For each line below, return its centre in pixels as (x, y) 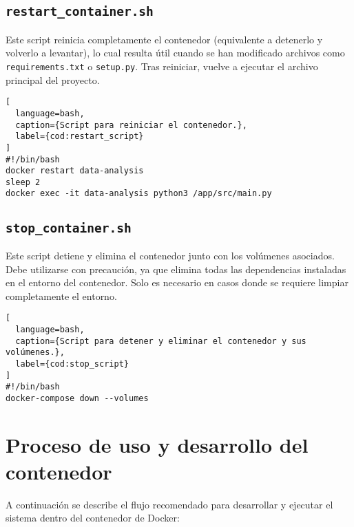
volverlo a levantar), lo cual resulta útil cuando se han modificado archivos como (175, 53)
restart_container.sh (80, 12)
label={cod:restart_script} (80, 137)
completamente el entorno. (61, 295)
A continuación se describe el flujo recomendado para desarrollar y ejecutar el (169, 504)
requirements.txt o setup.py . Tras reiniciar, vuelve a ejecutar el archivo (162, 66)
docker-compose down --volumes (77, 398)
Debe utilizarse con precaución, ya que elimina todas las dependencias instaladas (176, 269)
